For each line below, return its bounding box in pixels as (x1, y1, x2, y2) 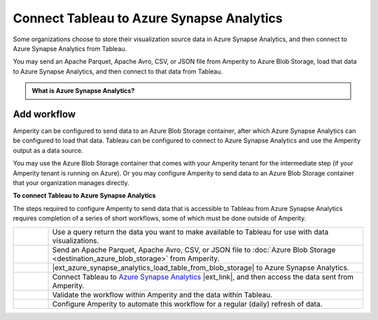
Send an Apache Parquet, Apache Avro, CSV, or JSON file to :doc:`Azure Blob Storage (52, 245, 336, 254)
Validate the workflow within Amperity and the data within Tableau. (52, 290, 273, 300)
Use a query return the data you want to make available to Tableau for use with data (52, 227, 329, 237)
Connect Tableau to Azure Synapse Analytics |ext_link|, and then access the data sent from (52, 272, 353, 282)
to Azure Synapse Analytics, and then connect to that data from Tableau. (13, 67, 223, 75)
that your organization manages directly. (13, 178, 129, 187)
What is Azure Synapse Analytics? (31, 87, 135, 95)
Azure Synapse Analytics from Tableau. (13, 44, 127, 52)
